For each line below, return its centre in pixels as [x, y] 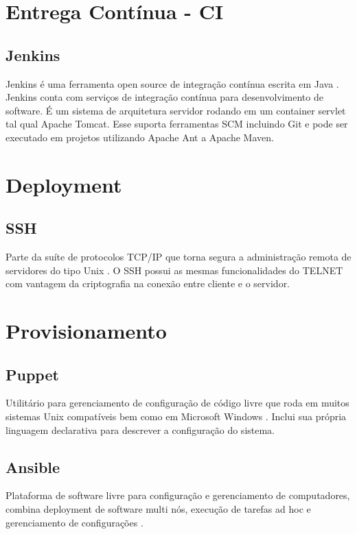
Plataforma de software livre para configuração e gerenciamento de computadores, [178, 495]
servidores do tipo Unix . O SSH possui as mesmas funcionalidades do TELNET [174, 270]
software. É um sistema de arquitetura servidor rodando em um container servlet [176, 110]
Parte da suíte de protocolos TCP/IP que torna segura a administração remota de [178, 257]
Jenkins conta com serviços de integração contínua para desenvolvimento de [164, 97]
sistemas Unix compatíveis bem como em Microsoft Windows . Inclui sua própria [176, 416]
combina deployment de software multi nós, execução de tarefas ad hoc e [158, 509]
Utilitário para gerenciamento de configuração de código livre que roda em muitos [177, 403]
